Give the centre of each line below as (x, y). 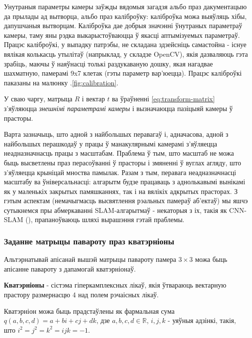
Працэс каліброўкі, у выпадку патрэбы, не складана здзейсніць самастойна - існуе (125, 44)
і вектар (94, 99)
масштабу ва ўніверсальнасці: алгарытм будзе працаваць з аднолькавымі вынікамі (125, 182)
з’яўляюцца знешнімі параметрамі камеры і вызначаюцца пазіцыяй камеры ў (118, 108)
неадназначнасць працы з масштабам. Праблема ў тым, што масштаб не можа (119, 153)
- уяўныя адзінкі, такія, (202, 320)
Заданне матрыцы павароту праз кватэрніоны (89, 241)
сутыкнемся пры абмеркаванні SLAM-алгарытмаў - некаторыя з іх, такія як (116, 210)
